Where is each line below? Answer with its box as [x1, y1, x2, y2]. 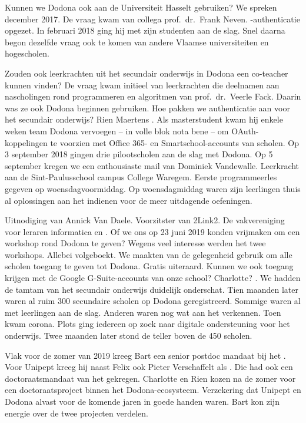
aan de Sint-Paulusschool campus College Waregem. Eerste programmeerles [5, 171, 277, 183]
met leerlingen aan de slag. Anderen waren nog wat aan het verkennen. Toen [5, 306, 281, 318]
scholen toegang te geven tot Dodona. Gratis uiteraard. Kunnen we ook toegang [5, 260, 294, 272]
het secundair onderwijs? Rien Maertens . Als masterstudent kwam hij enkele [5, 113, 283, 125]
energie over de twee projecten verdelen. [5, 407, 148, 419]
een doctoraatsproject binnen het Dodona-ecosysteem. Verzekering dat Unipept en [5, 384, 301, 396]
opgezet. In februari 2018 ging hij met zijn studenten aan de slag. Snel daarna [5, 24, 285, 37]
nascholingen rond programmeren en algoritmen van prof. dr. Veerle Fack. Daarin [5, 90, 301, 103]
